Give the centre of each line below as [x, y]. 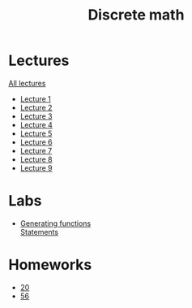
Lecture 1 [35, 98]
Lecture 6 [36, 142]
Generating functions [55, 223]
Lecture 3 [36, 116]
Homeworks [50, 265]
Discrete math [136, 15]
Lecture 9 [36, 167]
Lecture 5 [36, 133]
